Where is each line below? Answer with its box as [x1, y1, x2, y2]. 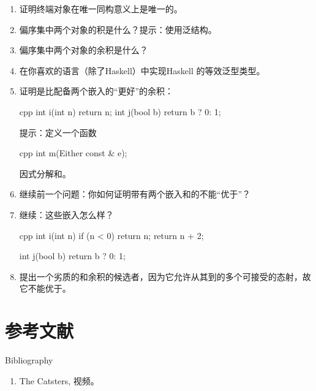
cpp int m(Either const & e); [19, 146, 127, 159]
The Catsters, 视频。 [19, 374, 99, 387]
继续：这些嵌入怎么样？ [19, 208, 114, 221]
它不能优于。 [19, 282, 71, 295]
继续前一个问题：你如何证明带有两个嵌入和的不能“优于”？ [19, 188, 251, 200]
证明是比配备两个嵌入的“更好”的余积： [19, 85, 174, 97]
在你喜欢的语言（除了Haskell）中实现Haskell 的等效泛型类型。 [19, 64, 265, 77]
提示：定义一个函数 [19, 126, 97, 139]
